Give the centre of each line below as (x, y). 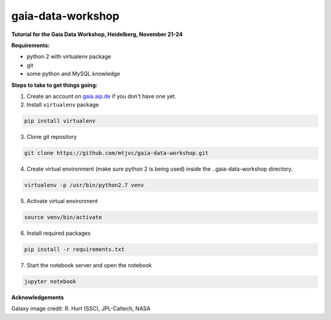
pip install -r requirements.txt (74, 250)
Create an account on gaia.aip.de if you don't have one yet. (101, 96)
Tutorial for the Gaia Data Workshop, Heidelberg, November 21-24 (97, 34)
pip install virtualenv (60, 121)
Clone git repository (52, 137)
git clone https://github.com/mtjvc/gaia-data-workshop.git (116, 153)
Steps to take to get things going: (55, 85)
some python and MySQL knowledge (74, 74)
